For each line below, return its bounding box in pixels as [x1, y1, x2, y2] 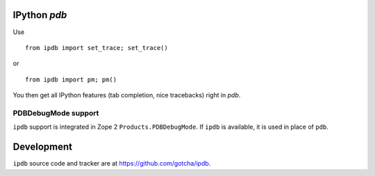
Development [12, 141, 73, 153]
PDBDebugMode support [12, 108, 99, 118]
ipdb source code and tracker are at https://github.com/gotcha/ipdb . [12, 159, 211, 168]
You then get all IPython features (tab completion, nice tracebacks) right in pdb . [12, 91, 241, 99]
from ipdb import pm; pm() [25, 75, 117, 83]
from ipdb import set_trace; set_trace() [25, 44, 168, 51]
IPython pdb [12, 9, 67, 21]
